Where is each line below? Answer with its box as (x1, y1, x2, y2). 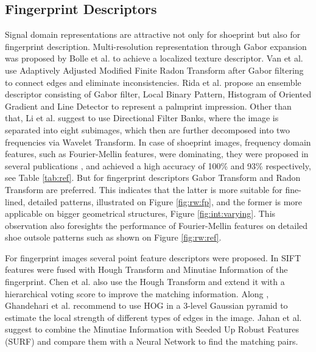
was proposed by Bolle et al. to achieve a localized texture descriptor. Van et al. (5, 52, 303, 65)
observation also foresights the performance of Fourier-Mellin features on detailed (5, 219, 308, 231)
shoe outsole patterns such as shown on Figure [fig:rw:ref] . (5, 231, 222, 244)
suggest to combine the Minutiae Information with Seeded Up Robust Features (5, 323, 299, 336)
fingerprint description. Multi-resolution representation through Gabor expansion (5, 40, 307, 52)
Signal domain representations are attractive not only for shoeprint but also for (5, 28, 301, 41)
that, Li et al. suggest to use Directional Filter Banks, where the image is (5, 111, 279, 124)
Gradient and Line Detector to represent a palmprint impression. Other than (5, 99, 292, 112)
